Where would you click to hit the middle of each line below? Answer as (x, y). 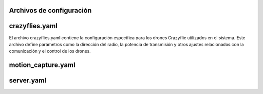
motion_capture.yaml (42, 65)
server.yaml (28, 81)
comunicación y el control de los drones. (50, 51)
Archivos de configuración (50, 10)
